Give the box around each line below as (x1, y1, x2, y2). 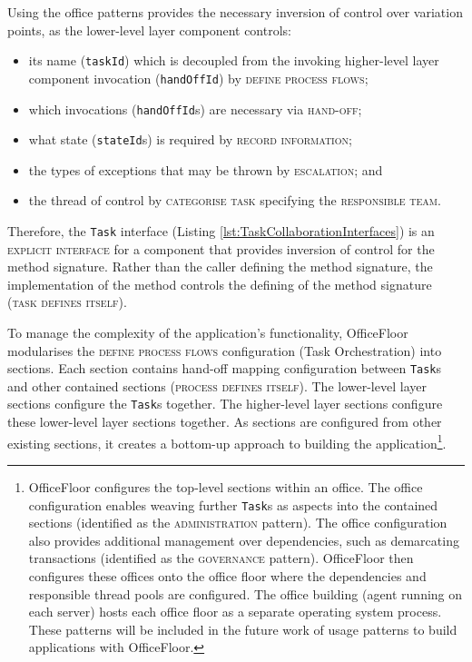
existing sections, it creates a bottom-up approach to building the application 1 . (7, 430, 447, 452)
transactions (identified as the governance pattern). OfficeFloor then (28, 548, 414, 568)
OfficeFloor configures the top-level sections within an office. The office (28, 477, 423, 496)
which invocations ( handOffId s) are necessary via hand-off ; (28, 99, 362, 118)
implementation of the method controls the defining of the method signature (7, 274, 432, 293)
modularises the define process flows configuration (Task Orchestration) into (7, 341, 442, 360)
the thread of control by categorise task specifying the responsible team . (28, 191, 441, 210)
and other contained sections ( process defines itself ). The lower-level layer (7, 376, 427, 395)
